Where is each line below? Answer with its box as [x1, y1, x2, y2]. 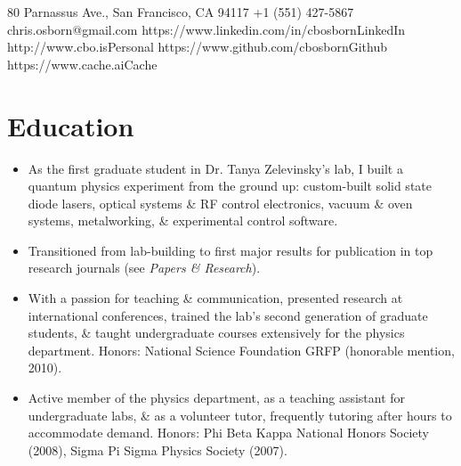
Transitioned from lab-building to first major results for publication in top [28, 241, 433, 259]
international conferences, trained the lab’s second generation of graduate [28, 306, 428, 324]
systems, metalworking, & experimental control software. [28, 211, 338, 230]
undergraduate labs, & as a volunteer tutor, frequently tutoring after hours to [28, 405, 452, 424]
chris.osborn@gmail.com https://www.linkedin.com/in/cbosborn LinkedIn [7, 20, 406, 38]
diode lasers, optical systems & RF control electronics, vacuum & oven [28, 193, 413, 212]
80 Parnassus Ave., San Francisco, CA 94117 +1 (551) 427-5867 [7, 3, 354, 20]
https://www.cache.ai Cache [7, 54, 158, 73]
